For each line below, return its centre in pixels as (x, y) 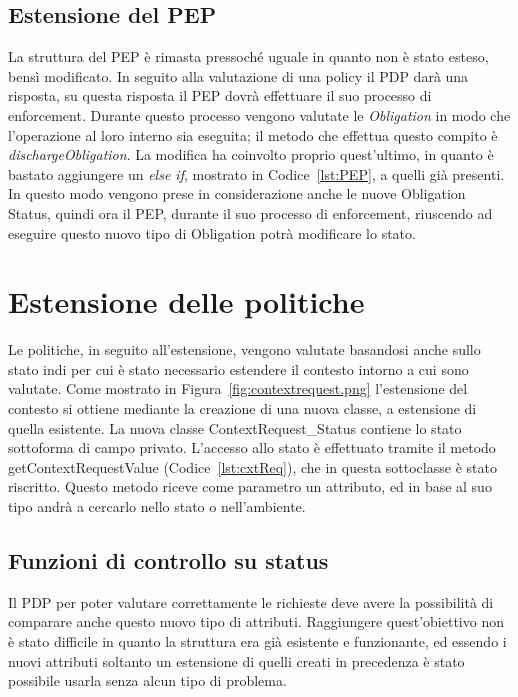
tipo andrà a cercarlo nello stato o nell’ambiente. (157, 506)
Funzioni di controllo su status (168, 560)
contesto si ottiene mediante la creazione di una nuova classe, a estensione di (242, 408)
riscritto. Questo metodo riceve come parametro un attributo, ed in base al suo (250, 486)
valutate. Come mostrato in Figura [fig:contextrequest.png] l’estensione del (238, 388)
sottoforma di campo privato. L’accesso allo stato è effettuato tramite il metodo (252, 447)
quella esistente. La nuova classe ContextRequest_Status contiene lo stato (235, 427)
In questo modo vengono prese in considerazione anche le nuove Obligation (237, 193)
